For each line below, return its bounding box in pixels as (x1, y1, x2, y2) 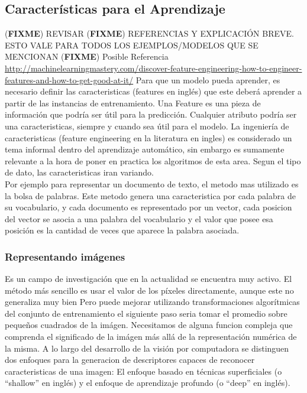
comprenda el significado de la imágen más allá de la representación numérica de (5, 330, 297, 343)
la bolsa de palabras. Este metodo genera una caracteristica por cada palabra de (5, 189, 296, 202)
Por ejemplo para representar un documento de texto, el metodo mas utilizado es (5, 177, 299, 190)
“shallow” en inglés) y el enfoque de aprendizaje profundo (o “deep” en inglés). (5, 376, 290, 389)
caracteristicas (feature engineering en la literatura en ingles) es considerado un (5, 131, 292, 144)
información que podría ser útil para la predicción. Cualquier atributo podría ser (5, 108, 297, 121)
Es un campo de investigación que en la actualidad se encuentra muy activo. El (5, 272, 292, 285)
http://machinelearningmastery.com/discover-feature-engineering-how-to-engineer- (5, 61, 302, 74)
